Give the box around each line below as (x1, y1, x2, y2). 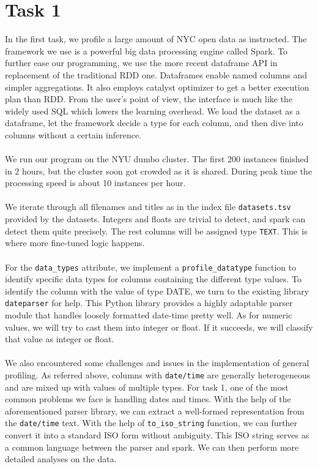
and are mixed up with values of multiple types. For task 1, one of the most (5, 380, 289, 393)
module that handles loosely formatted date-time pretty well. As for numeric (5, 309, 292, 321)
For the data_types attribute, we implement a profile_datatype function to (5, 260, 297, 273)
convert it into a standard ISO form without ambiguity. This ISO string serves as (5, 429, 309, 441)
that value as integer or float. (5, 332, 114, 345)
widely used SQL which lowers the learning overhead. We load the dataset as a (5, 104, 300, 117)
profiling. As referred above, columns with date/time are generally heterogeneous (5, 369, 311, 381)
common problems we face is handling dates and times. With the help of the (5, 392, 291, 405)
